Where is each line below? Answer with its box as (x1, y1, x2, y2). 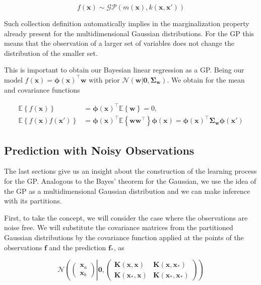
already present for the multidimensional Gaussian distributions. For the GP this (4, 28, 254, 38)
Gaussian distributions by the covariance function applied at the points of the (4, 232, 244, 242)
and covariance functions (4, 84, 80, 95)
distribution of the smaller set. (4, 47, 98, 58)
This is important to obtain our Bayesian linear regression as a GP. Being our (4, 64, 244, 75)
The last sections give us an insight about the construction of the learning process (4, 166, 257, 176)
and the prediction (49, 242, 106, 252)
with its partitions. (4, 195, 62, 206)
